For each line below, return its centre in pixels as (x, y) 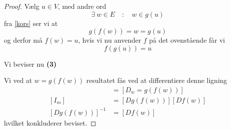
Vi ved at (18, 80)
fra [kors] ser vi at (31, 23)
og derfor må (23, 40)
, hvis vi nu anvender (110, 40)
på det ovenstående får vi (187, 40)
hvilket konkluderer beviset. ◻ (50, 122)
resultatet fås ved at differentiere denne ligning (157, 80)
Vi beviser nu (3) (30, 64)
